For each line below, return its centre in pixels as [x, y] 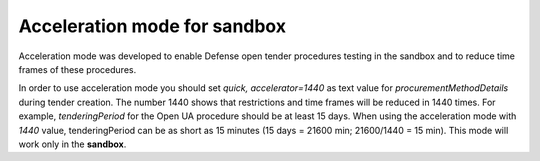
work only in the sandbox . [72, 144]
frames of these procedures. [77, 69]
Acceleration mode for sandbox [152, 26]
